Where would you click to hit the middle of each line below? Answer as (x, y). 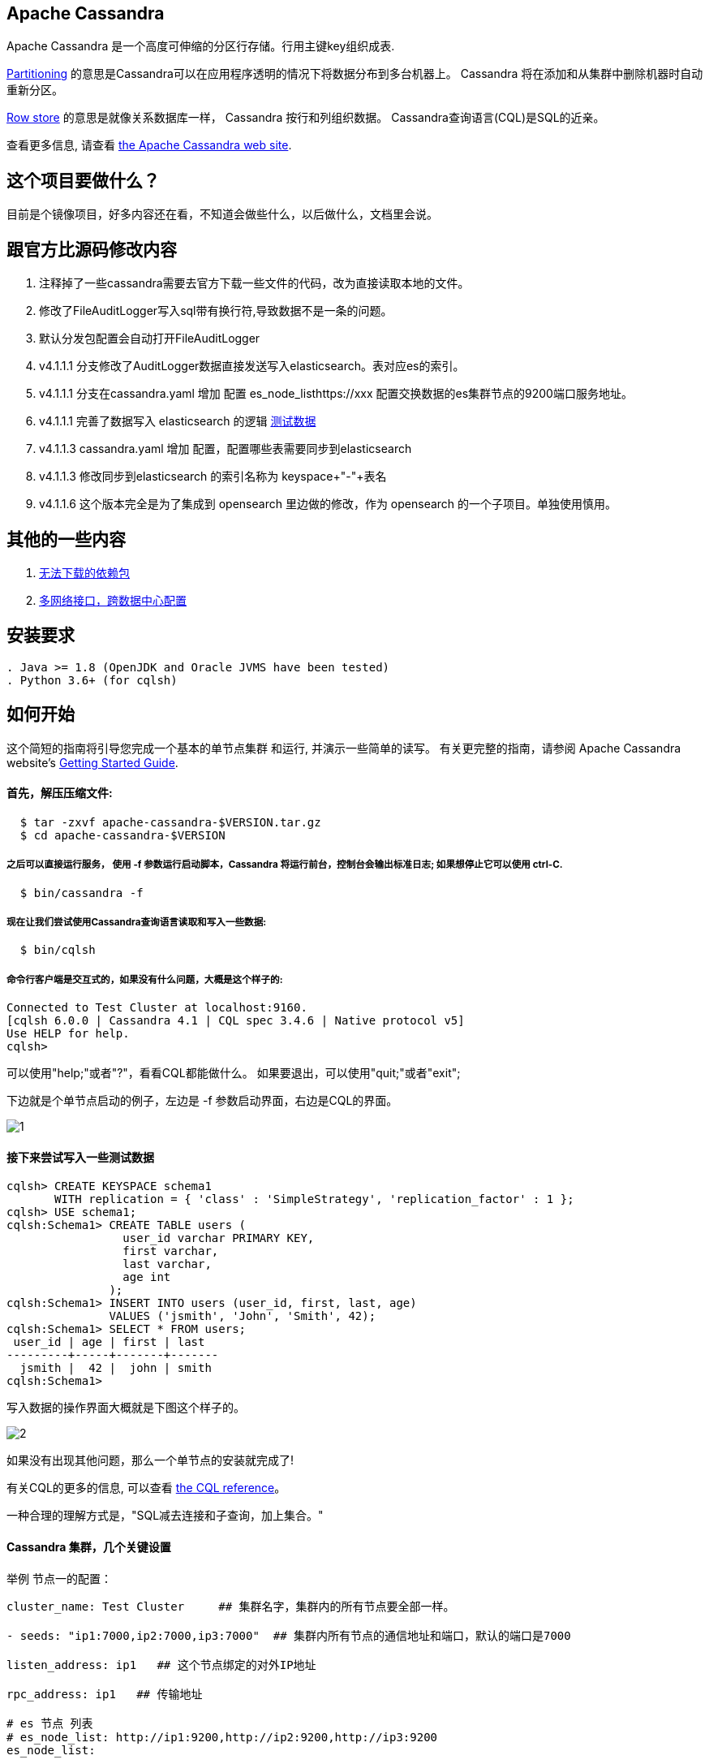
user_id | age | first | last (109, 1342)
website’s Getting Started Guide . (92, 762)
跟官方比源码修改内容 (92, 249)
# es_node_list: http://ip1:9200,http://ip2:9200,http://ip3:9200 (222, 1737)
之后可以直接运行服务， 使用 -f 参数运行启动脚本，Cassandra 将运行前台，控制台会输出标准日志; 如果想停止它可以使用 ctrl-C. (285, 865)
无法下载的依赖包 (84, 572)
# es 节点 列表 (50, 1723)
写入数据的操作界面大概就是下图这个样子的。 (126, 1408)
